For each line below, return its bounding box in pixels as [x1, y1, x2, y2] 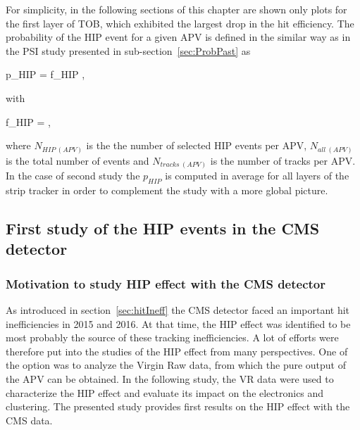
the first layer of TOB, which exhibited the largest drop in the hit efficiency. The [6, 15, 354, 30]
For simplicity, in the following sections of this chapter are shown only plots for [6, 2, 347, 16]
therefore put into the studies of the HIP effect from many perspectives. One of [6, 343, 348, 358]
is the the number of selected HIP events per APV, [86, 138, 307, 153]
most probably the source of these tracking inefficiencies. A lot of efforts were [6, 330, 339, 345]
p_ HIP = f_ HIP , [6, 67, 85, 82]
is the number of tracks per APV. [210, 153, 356, 167]
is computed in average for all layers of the [165, 168, 349, 183]
